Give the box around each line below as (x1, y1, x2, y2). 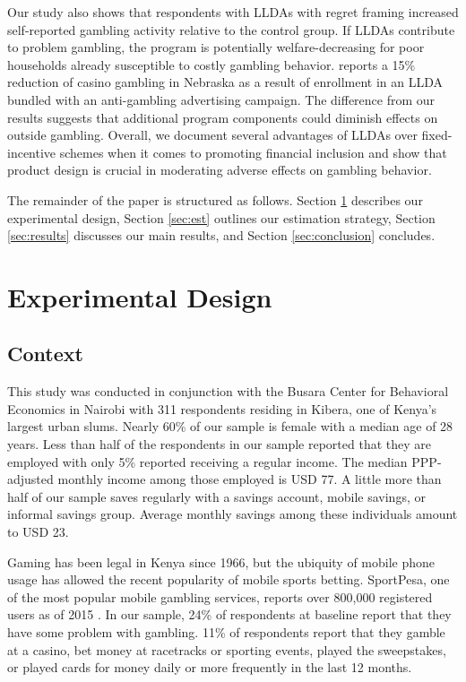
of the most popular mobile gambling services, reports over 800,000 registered (7, 587, 433, 606)
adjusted (7, 470, 54, 488)
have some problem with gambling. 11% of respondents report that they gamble (7, 623, 445, 642)
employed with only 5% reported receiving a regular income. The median (7, 452, 408, 470)
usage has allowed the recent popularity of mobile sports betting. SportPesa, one (7, 570, 450, 589)
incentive (7, 142, 56, 161)
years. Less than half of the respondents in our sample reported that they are (7, 435, 432, 453)
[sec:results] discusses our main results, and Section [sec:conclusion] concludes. (7, 226, 436, 245)
